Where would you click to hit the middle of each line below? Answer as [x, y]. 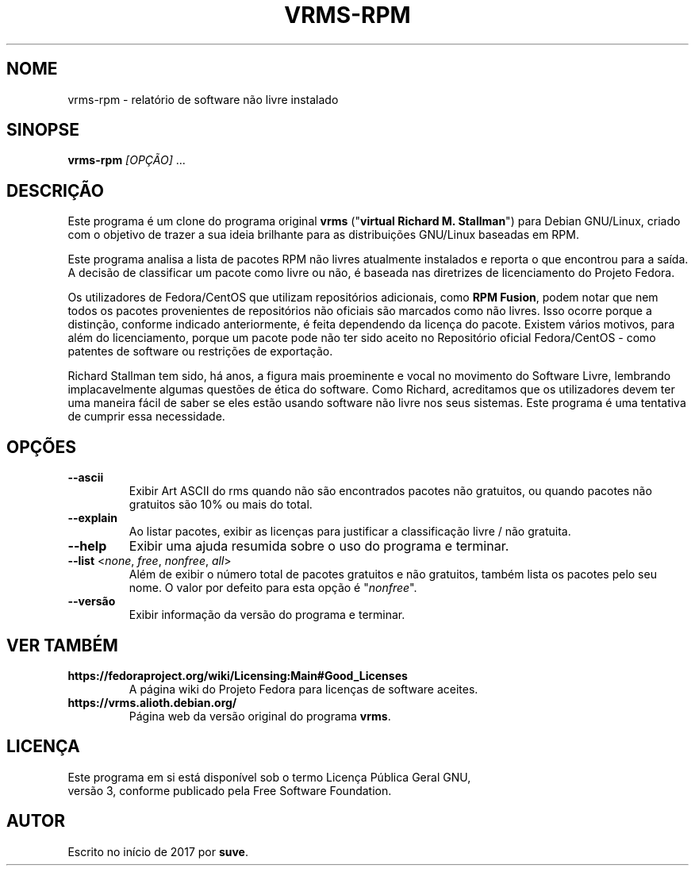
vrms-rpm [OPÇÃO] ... [127, 160]
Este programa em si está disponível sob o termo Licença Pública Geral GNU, [269, 777]
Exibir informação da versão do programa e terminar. [267, 615]
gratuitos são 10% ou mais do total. [221, 505]
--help [87, 546]
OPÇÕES [42, 447]
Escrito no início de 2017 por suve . [158, 851]
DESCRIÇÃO [55, 190]
